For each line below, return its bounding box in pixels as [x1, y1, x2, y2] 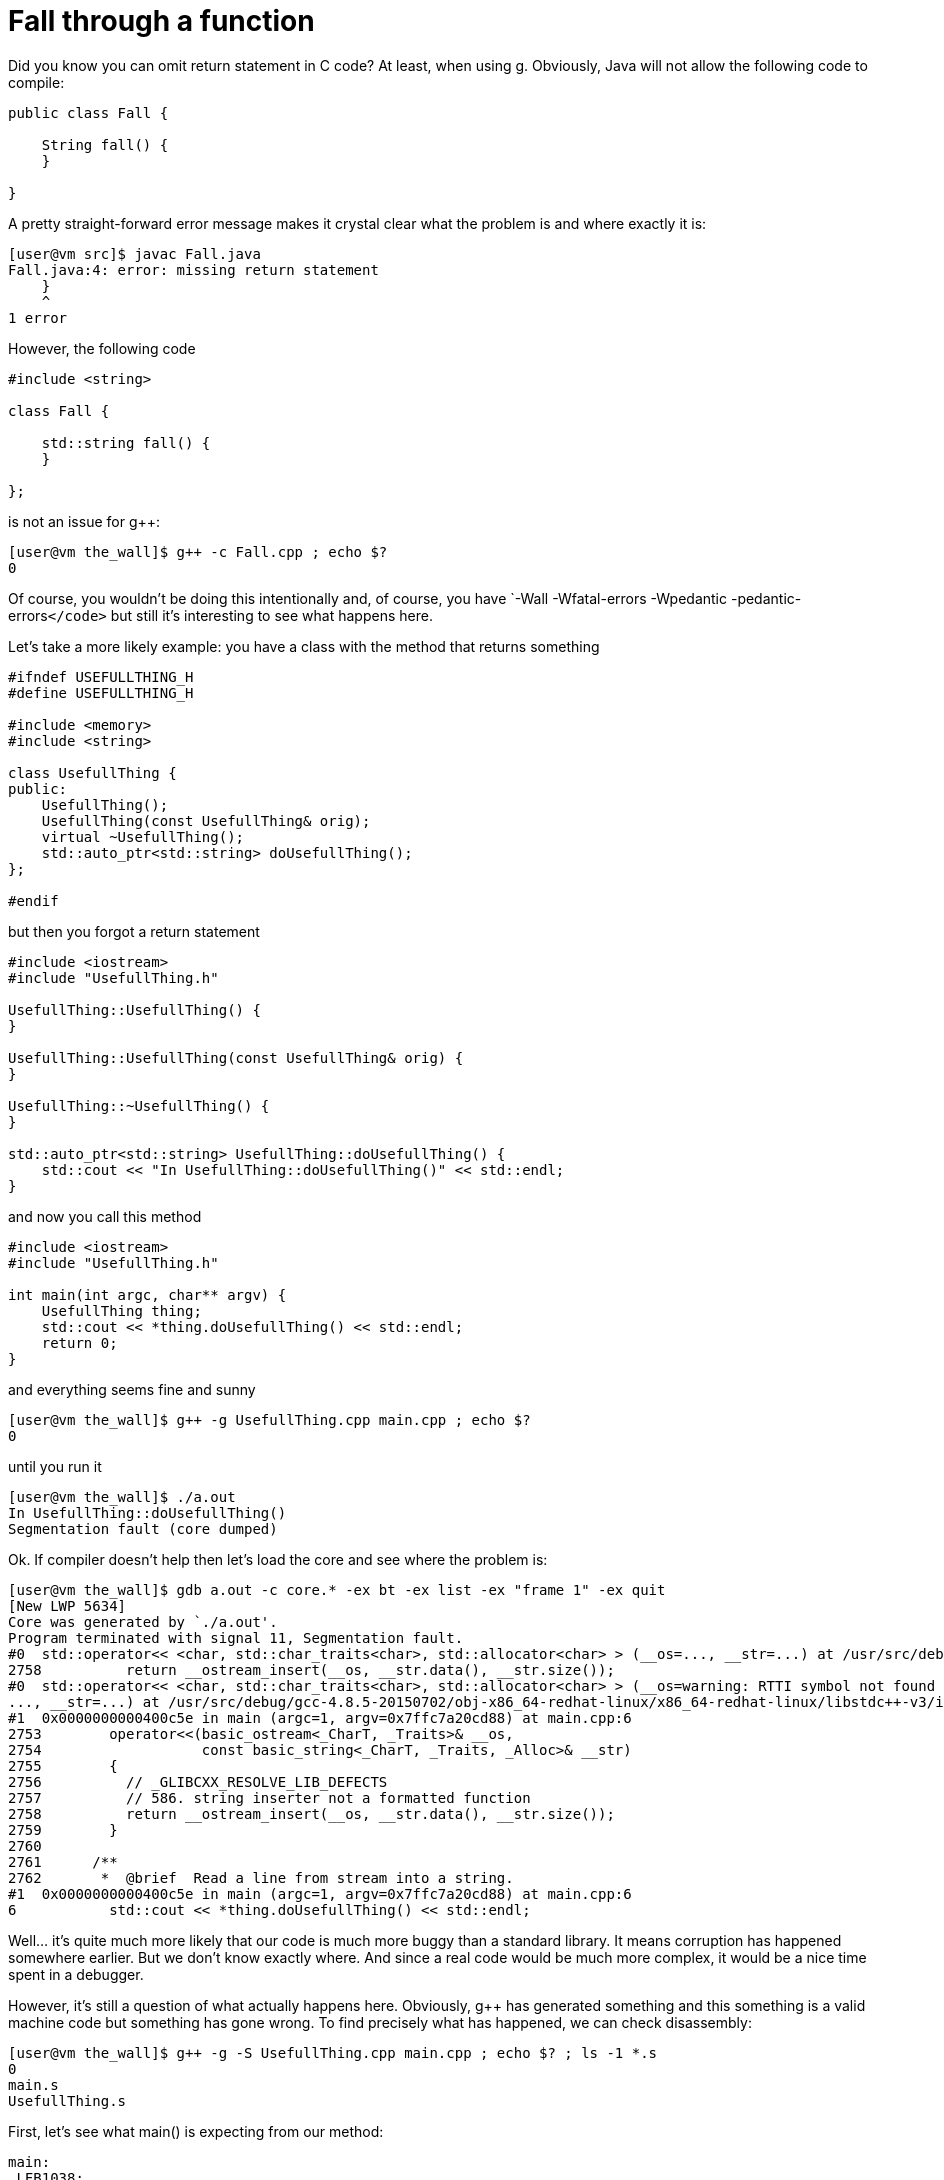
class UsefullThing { [8, 764, 177, 781]
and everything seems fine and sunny [8, 1380, 256, 1398]
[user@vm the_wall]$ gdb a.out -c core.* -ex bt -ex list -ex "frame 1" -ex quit [8, 1581, 666, 1598]
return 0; [41, 1334, 118, 1351]
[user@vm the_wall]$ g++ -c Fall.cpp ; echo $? [8, 543, 388, 560]
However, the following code [8, 339, 196, 357]
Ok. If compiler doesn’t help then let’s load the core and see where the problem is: [8, 1550, 548, 1568]
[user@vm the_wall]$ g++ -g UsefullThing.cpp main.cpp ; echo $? [8, 1411, 531, 1428]
